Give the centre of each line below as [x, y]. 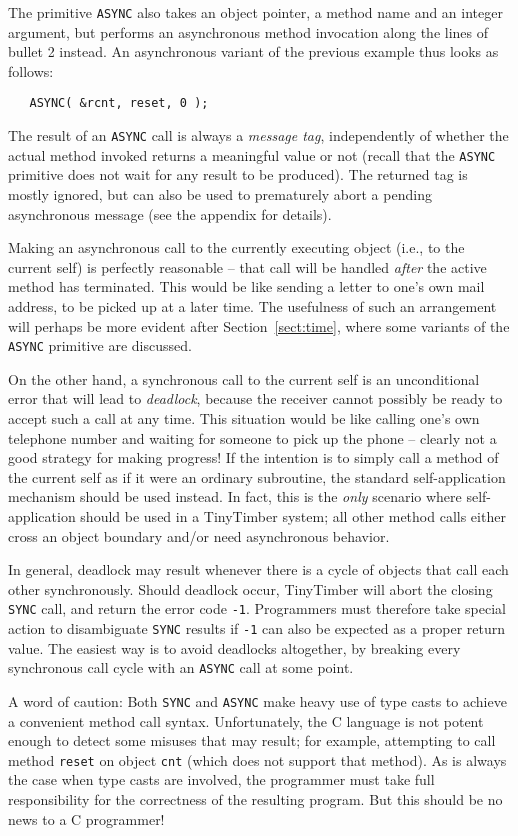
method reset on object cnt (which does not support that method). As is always [257, 759]
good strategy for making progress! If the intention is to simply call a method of [253, 457]
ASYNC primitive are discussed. [100, 345]
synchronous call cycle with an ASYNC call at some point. [181, 667]
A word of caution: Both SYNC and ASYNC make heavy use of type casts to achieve [257, 700]
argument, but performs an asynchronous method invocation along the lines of [248, 31]
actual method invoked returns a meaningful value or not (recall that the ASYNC [252, 154]
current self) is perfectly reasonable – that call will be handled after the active [247, 266]
